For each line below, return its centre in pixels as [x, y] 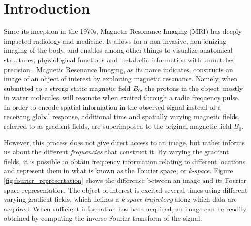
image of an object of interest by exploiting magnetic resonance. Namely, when [121, 79]
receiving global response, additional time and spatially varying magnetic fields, [122, 116]
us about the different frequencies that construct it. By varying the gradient [117, 152]
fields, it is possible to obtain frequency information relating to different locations [125, 161]
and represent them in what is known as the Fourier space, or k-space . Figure [118, 171]
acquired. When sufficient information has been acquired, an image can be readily [125, 208]
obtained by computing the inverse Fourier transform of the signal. [103, 218]
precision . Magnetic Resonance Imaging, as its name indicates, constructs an [118, 69]
